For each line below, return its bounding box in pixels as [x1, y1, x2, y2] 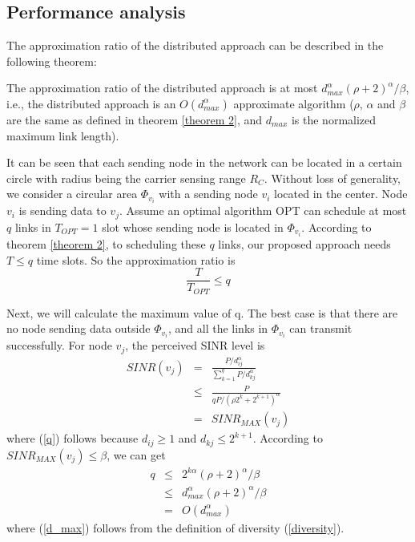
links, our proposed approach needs [218, 236, 391, 252]
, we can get [107, 446, 166, 463]
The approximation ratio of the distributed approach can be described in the [6, 37, 384, 54]
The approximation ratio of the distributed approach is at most [6, 79, 318, 96]
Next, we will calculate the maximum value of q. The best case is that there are [6, 304, 398, 321]
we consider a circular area [6, 185, 138, 202]
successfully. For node [6, 337, 112, 354]
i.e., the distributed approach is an [6, 95, 176, 111]
